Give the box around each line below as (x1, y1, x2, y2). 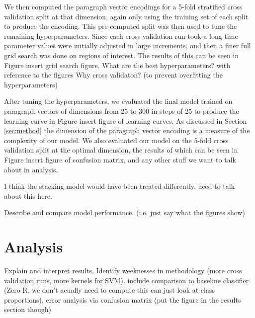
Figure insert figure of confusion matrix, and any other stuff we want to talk (4, 154, 236, 164)
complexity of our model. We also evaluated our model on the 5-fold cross (4, 135, 229, 145)
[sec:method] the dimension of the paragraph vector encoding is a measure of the (4, 125, 250, 136)
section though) (4, 304, 51, 315)
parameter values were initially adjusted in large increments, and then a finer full (4, 40, 251, 51)
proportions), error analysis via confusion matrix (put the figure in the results (4, 294, 241, 305)
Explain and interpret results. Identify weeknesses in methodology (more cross (4, 265, 242, 275)
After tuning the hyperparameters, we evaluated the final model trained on (4, 96, 233, 106)
